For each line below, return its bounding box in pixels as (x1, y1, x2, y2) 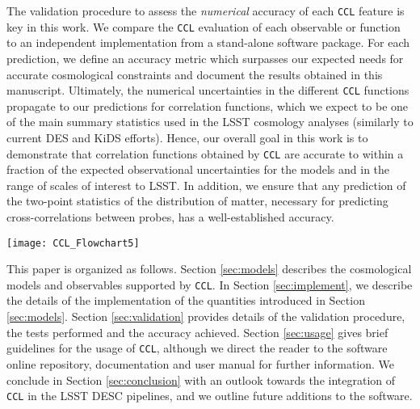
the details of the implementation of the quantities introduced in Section (6, 292, 365, 309)
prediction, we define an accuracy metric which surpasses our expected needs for (6, 49, 404, 66)
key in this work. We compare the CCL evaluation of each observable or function (6, 18, 401, 35)
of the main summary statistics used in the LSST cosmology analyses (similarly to (6, 113, 414, 130)
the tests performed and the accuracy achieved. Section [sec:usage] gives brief (6, 323, 388, 340)
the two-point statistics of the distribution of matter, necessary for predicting (6, 192, 388, 209)
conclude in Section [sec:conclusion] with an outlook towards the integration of (6, 371, 396, 388)
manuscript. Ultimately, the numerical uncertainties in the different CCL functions (6, 82, 409, 99)
